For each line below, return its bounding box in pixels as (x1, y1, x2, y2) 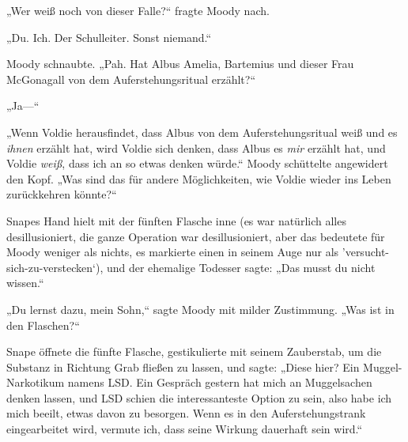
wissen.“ (6, 274, 44, 291)
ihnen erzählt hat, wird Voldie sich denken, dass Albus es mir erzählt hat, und (6, 139, 386, 156)
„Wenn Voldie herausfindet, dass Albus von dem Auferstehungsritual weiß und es (6, 123, 398, 140)
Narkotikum (6, 374, 65, 391)
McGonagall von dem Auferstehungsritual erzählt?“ (6, 70, 255, 87)
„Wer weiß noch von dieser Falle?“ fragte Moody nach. (6, 2, 270, 18)
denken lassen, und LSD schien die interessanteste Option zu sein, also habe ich (6, 389, 392, 406)
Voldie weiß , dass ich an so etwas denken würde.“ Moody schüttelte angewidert (6, 155, 388, 172)
